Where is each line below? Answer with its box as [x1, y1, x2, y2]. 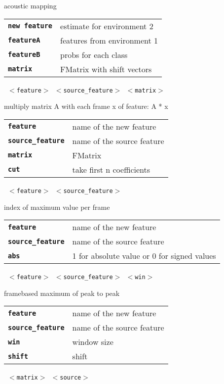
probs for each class [60, 48, 128, 60]
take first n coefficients [72, 163, 150, 175]
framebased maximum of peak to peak [4, 288, 120, 298]
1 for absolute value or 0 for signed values [72, 250, 216, 262]
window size [72, 336, 113, 348]
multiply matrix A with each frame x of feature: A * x [4, 101, 168, 111]
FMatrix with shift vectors [60, 63, 152, 75]
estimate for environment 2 [60, 20, 153, 32]
